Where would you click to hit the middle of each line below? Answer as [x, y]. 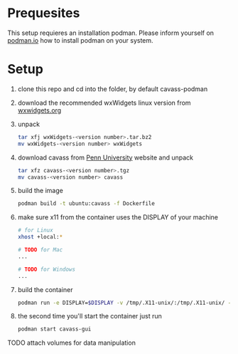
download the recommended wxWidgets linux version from [104, 103]
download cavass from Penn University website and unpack [106, 157]
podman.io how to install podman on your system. [81, 40]
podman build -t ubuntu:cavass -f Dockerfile [86, 204]
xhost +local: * [40, 237]
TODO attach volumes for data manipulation [72, 343]
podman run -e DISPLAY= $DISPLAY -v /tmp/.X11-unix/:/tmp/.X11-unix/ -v [126, 303]
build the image [40, 191]
